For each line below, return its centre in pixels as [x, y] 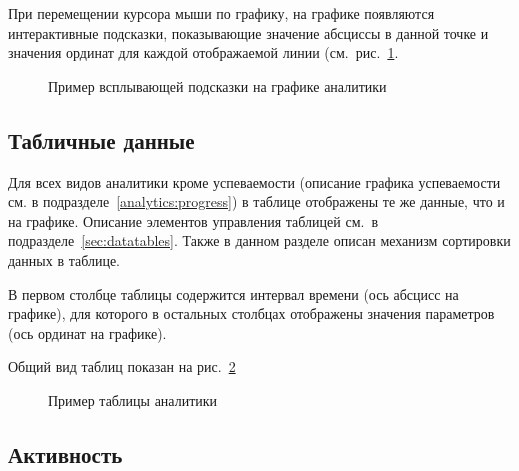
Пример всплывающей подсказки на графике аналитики [217, 85]
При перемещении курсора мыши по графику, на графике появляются [221, 13]
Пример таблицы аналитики [133, 399]
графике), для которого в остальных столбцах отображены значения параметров [251, 313]
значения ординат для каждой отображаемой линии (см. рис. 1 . [203, 52]
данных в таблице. [64, 259]
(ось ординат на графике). [87, 332]
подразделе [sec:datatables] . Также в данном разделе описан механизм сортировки [259, 240]
